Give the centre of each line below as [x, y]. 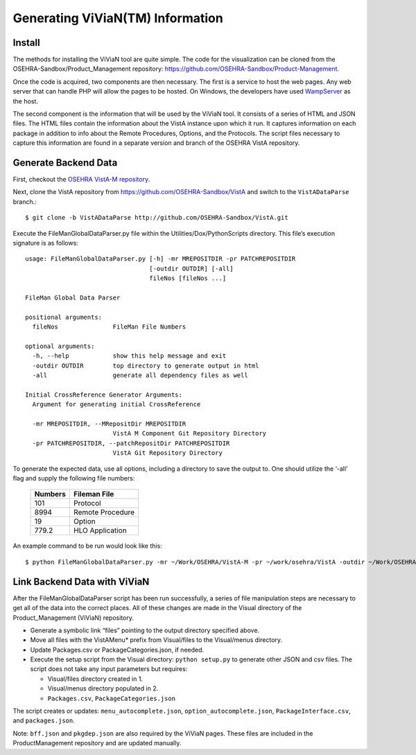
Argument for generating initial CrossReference [116, 405]
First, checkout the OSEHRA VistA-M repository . [81, 180]
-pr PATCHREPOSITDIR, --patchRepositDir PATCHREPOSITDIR [131, 443]
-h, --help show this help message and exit [129, 356]
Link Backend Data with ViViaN [81, 581]
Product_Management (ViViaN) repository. [73, 618]
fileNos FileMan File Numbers [109, 327]
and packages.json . [44, 720]
